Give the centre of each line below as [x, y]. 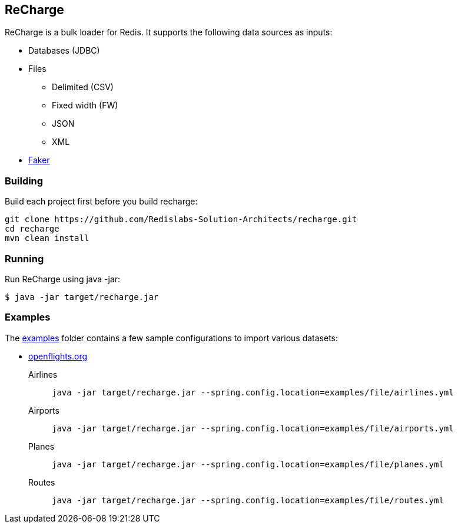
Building [24, 181]
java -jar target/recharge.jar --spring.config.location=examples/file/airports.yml [253, 428]
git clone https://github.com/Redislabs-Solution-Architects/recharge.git [181, 220]
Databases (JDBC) [64, 51]
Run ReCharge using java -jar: [63, 279]
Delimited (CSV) [83, 87]
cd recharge [32, 229]
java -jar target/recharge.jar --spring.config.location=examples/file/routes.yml [248, 500]
